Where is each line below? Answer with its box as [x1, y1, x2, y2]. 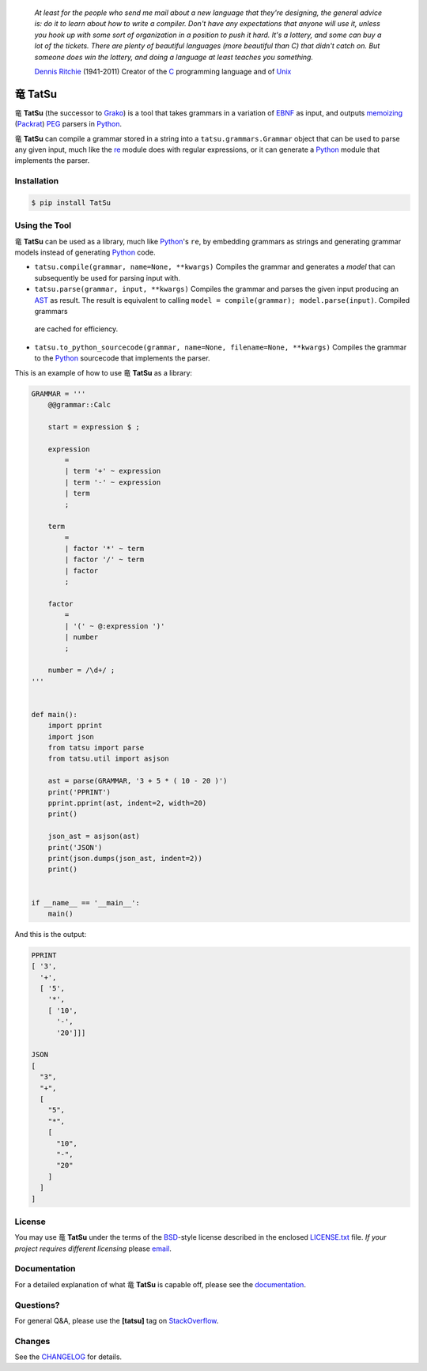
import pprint [47, 721, 103, 731]
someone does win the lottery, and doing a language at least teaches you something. [34, 52, 314, 62]
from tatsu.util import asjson [47, 754, 169, 763]
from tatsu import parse [47, 743, 145, 753]
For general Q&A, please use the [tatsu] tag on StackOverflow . [14, 1316, 219, 1325]
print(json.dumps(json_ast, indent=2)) [47, 854, 203, 863]
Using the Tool [14, 220, 71, 231]
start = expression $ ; [47, 422, 140, 431]
